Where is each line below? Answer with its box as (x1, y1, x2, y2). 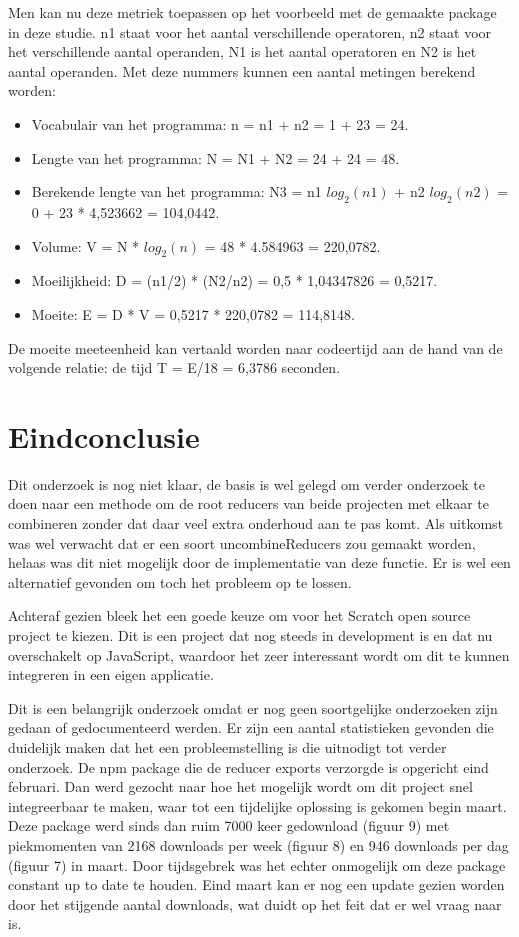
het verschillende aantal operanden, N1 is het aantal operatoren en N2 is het (8, 41, 477, 62)
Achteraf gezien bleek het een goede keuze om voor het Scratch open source (8, 605, 471, 626)
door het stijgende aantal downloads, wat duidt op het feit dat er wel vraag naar (8, 893, 502, 914)
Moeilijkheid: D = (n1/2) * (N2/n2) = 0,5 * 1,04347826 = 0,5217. (31, 270, 438, 291)
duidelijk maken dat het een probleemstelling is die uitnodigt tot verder (8, 736, 447, 757)
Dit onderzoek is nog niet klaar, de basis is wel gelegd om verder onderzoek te (8, 473, 486, 494)
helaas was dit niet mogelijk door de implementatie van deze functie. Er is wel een (8, 552, 511, 573)
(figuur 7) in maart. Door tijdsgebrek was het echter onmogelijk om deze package (8, 854, 506, 875)
